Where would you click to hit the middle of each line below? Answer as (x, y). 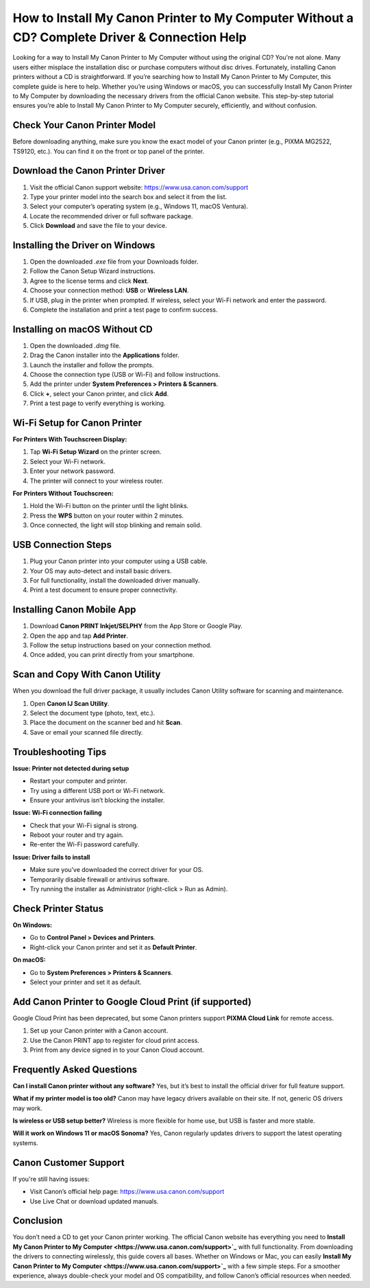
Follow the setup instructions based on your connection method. (121, 645)
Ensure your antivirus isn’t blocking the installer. (97, 800)
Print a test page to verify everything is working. (98, 403)
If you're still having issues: (51, 1179)
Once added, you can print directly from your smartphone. (112, 655)
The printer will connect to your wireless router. (97, 481)
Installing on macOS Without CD (83, 329)
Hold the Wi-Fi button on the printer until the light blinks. (109, 506)
